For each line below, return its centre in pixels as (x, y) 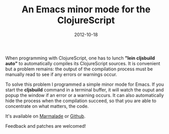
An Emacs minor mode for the (86, 9)
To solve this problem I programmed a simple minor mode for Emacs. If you (84, 84)
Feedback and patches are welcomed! (46, 126)
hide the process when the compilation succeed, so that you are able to (81, 101)
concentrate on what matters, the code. (47, 106)
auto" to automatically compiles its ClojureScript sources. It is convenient (83, 63)
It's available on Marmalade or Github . (45, 116)
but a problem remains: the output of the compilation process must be (79, 69)
